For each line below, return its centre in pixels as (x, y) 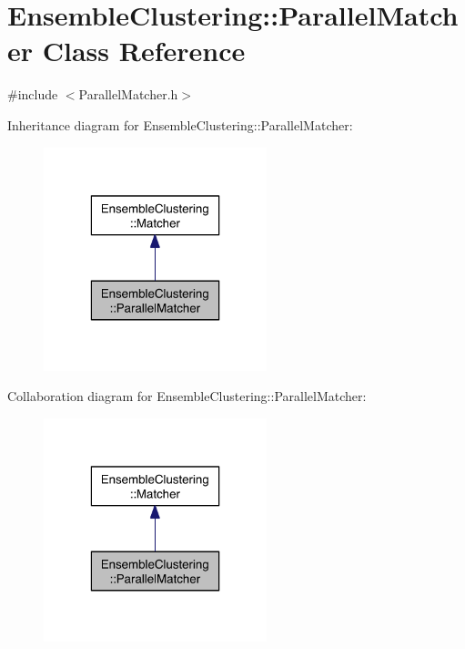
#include (33, 94)
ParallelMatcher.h (128, 94)
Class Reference (144, 51)
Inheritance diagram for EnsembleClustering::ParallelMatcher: (180, 124)
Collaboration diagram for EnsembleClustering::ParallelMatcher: (187, 396)
